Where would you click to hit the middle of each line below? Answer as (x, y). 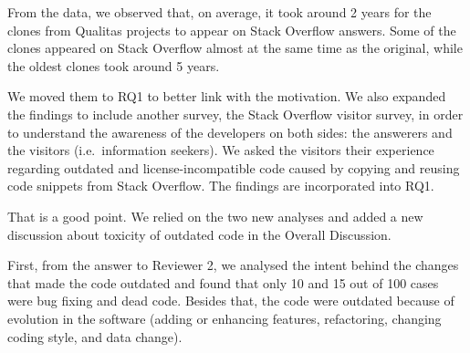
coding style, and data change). (95, 336)
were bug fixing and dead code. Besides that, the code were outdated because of (231, 301)
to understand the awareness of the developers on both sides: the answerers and (230, 132)
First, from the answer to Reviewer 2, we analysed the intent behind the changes (233, 265)
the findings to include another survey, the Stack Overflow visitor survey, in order (235, 114)
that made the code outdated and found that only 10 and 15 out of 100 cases (223, 282)
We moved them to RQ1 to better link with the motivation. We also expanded (227, 96)
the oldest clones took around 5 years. (114, 65)
